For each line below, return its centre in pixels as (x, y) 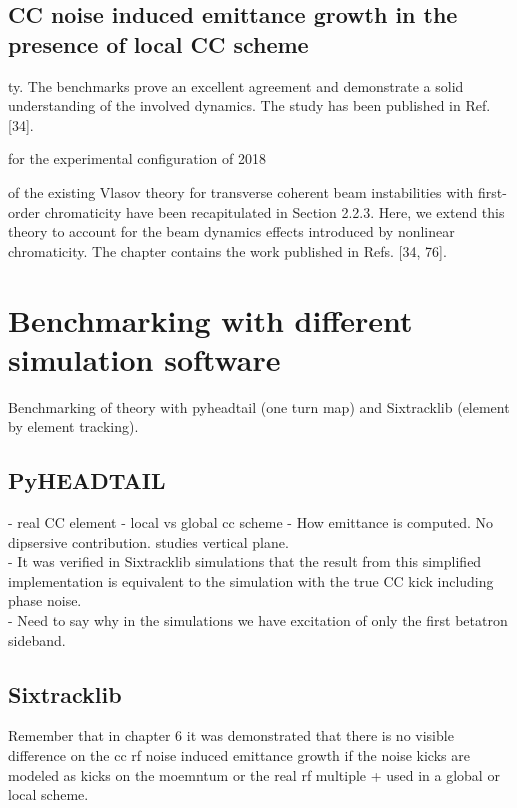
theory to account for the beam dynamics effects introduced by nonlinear (231, 231)
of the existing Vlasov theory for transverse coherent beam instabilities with (241, 191)
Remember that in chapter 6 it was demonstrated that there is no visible (231, 735)
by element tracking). (73, 426)
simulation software (144, 358)
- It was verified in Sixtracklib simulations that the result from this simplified (245, 561)
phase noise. (45, 600)
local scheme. (48, 794)
